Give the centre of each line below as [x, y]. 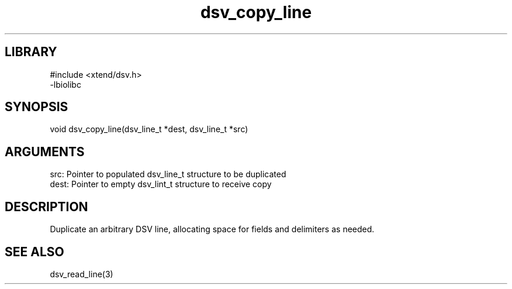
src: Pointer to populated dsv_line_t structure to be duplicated [168, 174]
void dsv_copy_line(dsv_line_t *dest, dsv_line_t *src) [149, 129]
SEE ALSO [34, 252]
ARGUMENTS [45, 152]
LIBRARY [31, 52]
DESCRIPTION [46, 207]
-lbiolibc [65, 84]
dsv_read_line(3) [82, 274]
